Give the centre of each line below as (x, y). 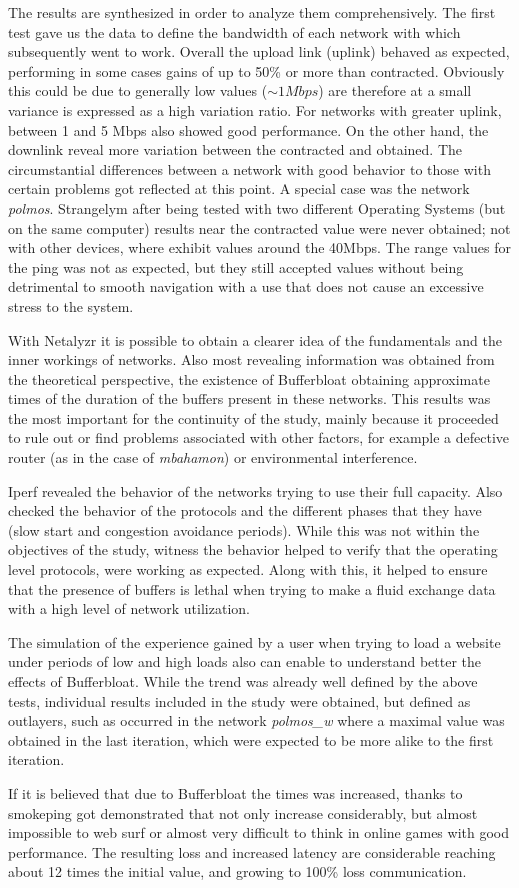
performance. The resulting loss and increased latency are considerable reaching (252, 851)
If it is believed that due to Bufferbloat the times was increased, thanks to (235, 792)
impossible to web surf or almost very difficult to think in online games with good (259, 832)
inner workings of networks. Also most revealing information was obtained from (251, 359)
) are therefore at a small (395, 90)
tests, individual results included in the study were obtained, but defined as (239, 700)
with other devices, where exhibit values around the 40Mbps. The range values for (259, 247)
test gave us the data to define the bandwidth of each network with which (234, 31)
